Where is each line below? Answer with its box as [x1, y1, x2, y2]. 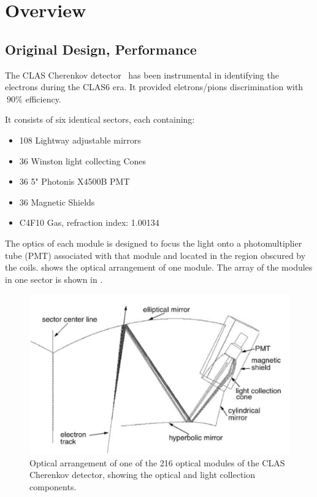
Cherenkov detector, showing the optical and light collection [29, 468, 256, 481]
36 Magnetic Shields [19, 195, 95, 208]
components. [29, 480, 77, 493]
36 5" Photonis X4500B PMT [19, 175, 130, 188]
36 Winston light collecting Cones [19, 154, 147, 167]
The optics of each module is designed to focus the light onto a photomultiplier [5, 236, 302, 249]
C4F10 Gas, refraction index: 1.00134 [19, 216, 159, 229]
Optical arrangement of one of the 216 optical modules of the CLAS [29, 456, 285, 469]
